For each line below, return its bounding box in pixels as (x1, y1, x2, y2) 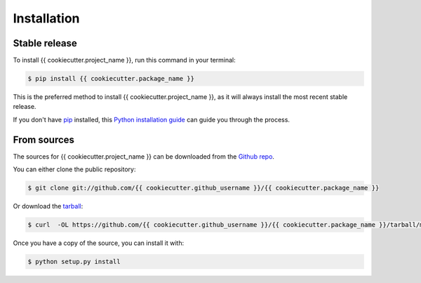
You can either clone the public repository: (13, 165, 136, 173)
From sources (13, 133, 75, 145)
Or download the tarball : (13, 202, 83, 211)
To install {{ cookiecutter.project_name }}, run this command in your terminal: (13, 56, 236, 65)
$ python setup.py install (27, 258, 121, 266)
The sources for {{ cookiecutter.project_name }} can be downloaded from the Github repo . (13, 152, 275, 161)
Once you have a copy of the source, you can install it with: (13, 239, 185, 247)
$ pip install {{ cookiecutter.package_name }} (27, 74, 194, 83)
